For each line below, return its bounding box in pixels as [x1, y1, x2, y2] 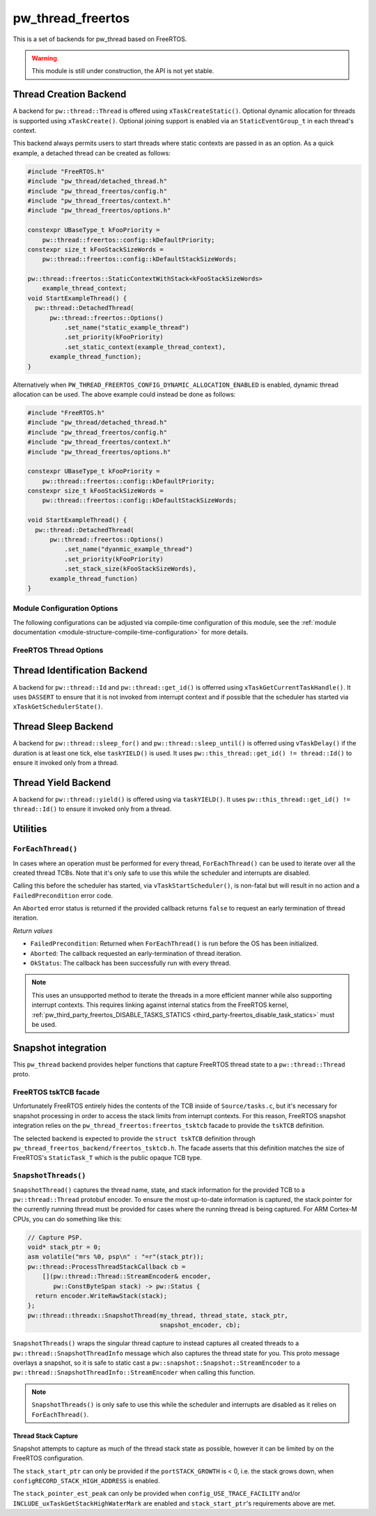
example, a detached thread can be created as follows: [13, 148, 171, 157]
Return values [13, 927, 53, 935]
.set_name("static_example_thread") [63, 324, 189, 332]
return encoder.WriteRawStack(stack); [35, 1292, 167, 1299]
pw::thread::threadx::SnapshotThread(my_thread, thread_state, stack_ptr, [27, 1311, 289, 1320]
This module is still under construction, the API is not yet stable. [31, 67, 214, 75]
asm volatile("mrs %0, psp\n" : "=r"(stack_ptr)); [27, 1253, 205, 1261]
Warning [31, 54, 57, 62]
